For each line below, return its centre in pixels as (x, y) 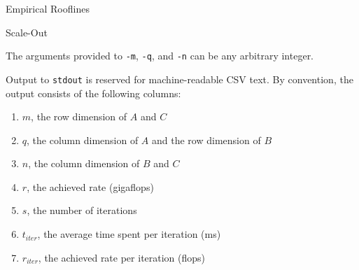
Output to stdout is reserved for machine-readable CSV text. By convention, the (179, 79)
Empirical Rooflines (48, 8)
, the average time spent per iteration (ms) (129, 234)
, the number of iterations (82, 210)
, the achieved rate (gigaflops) (90, 186)
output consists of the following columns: (93, 93)
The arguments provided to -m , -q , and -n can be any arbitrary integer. (160, 56)
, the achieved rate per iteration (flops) (122, 257)
